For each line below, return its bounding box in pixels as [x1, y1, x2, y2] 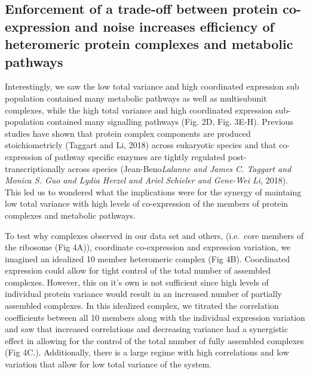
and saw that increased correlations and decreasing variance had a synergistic [5, 323, 288, 335]
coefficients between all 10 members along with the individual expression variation [5, 311, 305, 323]
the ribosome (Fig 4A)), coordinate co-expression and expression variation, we [5, 241, 291, 253]
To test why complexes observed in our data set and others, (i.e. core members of [5, 229, 304, 241]
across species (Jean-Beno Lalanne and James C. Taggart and [67, 162, 291, 174]
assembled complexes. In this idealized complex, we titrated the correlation [5, 299, 279, 312]
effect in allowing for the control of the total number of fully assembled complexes [5, 334, 304, 347]
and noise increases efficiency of [75, 17, 274, 35]
